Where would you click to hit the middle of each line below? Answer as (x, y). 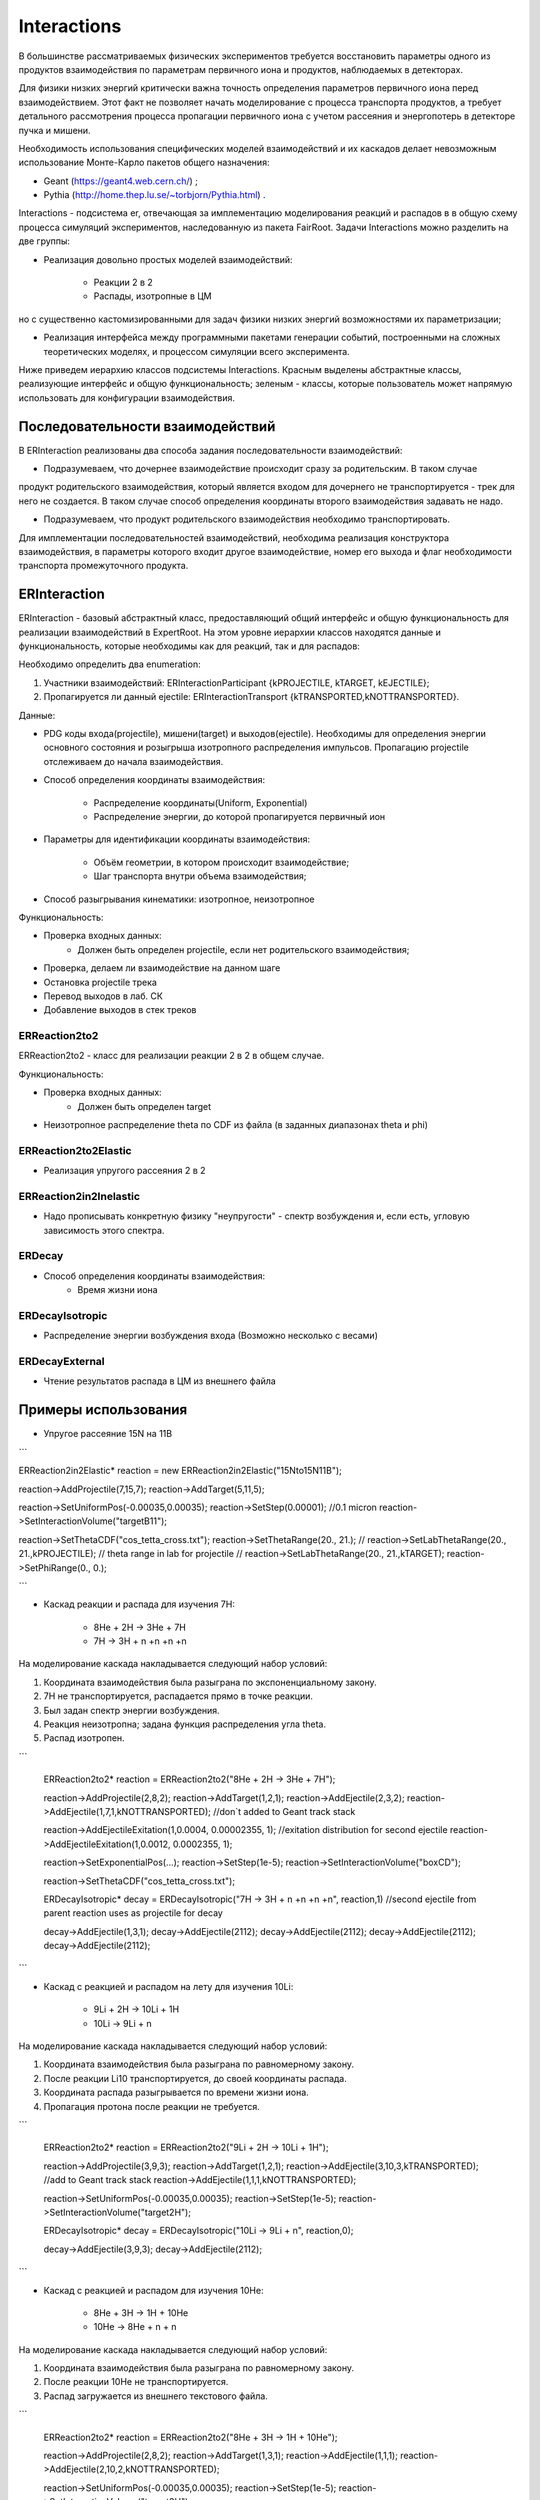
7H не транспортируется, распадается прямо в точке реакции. (178, 1696)
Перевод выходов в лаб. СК (103, 996)
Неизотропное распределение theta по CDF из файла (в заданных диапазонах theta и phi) (236, 1124)
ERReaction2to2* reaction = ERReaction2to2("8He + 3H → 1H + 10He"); (191, 2437)
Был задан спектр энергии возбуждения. (131, 1710)
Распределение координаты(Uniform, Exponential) (200, 802)
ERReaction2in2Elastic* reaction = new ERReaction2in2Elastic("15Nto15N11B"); (180, 1471)
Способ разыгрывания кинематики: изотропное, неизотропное (179, 899)
